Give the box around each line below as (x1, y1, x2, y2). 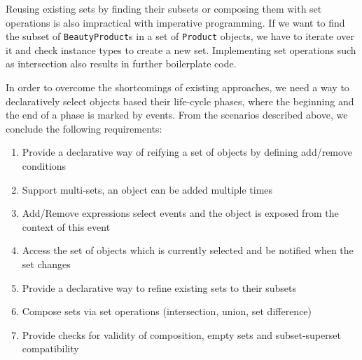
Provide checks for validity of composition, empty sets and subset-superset (22, 327, 341, 342)
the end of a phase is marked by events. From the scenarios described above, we (6, 107, 348, 122)
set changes (22, 256, 71, 271)
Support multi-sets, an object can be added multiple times (22, 182, 273, 196)
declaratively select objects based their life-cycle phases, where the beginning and (6, 93, 354, 108)
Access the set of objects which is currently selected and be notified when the (22, 243, 354, 258)
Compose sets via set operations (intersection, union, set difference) (22, 304, 312, 319)
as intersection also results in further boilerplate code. (6, 56, 237, 71)
